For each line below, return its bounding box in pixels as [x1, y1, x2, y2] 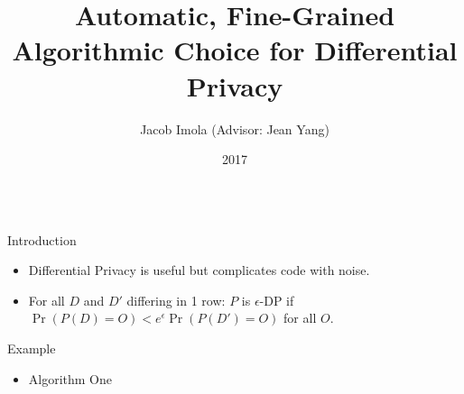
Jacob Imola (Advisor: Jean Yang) [140, 119, 329, 138]
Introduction [7, 230, 77, 249]
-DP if [259, 290, 294, 309]
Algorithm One [28, 369, 113, 388]
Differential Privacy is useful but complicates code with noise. [28, 261, 370, 279]
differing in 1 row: [126, 290, 226, 309]
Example [7, 339, 56, 358]
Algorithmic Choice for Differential [12, 32, 458, 69]
